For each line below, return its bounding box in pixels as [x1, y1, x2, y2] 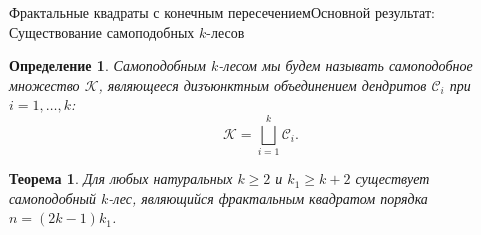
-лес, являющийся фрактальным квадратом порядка [108, 187, 428, 208]
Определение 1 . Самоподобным [9, 55, 206, 76]
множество [9, 74, 80, 95]
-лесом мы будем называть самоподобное [218, 55, 473, 76]
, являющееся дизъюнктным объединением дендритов [98, 74, 427, 95]
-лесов [206, 21, 245, 42]
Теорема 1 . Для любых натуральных [9, 168, 233, 189]
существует [355, 168, 430, 189]
